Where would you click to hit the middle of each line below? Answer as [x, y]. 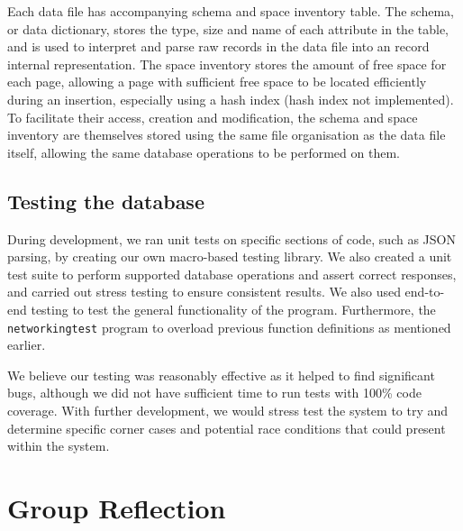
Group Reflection [117, 507]
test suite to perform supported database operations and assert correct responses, [232, 274]
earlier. [27, 345]
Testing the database [106, 201]
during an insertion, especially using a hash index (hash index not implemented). [231, 99]
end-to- [425, 292]
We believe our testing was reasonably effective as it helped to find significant [221, 375]
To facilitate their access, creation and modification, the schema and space [213, 117]
